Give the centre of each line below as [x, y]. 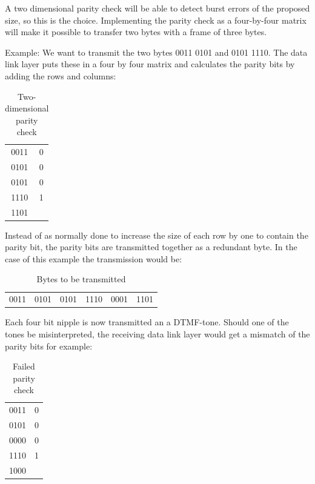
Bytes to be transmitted [81, 279]
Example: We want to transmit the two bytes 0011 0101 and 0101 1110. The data [156, 52]
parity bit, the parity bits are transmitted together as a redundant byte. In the [151, 247]
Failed [24, 366]
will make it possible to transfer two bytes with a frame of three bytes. [136, 32]
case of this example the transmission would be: [94, 258]
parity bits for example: [49, 346]
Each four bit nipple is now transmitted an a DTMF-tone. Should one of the [147, 322]
